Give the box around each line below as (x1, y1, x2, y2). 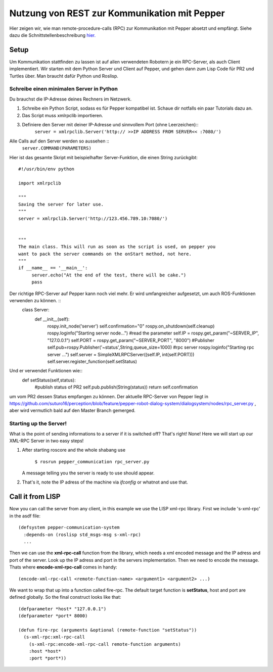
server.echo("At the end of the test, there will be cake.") (31, 272, 187, 278)
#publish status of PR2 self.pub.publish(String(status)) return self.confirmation (34, 384, 198, 390)
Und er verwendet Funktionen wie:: (9, 368, 83, 374)
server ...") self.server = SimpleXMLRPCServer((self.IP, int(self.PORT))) (47, 351, 195, 357)
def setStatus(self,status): (22, 377, 76, 383)
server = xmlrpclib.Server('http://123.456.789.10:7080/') (18, 215, 168, 221)
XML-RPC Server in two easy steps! (9, 438, 84, 444)
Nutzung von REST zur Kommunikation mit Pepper (9, 8, 225, 19)
